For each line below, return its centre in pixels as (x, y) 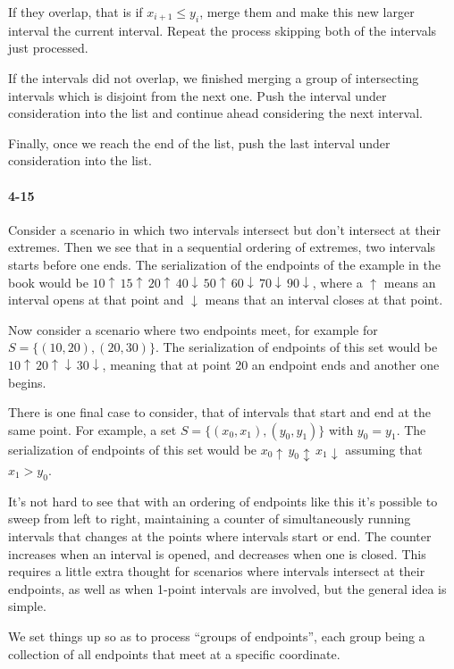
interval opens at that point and (96, 300)
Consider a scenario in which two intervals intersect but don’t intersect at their (224, 229)
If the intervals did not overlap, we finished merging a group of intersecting (214, 77)
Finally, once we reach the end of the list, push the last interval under (199, 142)
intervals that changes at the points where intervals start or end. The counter (220, 536)
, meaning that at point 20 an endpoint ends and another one (271, 364)
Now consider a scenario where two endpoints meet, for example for (193, 329)
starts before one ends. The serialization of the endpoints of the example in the (224, 264)
